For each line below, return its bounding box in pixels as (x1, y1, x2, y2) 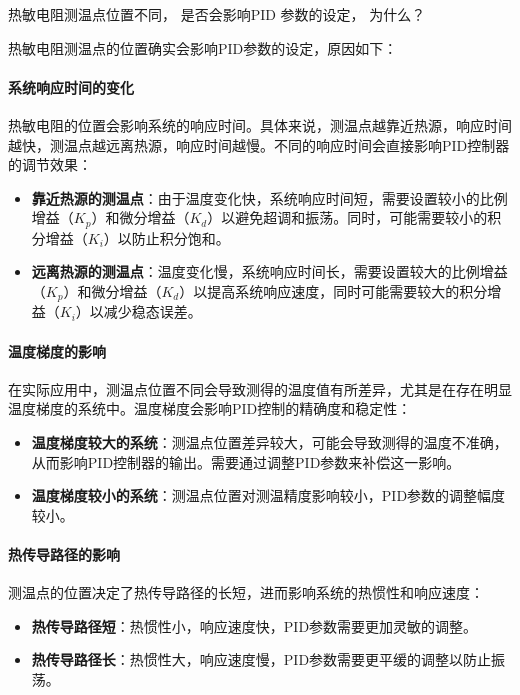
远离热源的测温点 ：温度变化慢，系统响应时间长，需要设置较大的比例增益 (31, 261, 508, 282)
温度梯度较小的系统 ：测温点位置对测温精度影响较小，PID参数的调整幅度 (31, 485, 506, 506)
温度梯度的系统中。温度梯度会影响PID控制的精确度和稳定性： (8, 398, 412, 419)
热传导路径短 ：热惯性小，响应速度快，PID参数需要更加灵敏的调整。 (31, 615, 478, 636)
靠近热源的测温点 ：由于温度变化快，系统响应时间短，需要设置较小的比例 (31, 187, 508, 208)
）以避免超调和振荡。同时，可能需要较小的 (207, 207, 488, 228)
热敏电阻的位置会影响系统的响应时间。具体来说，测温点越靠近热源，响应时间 (8, 114, 512, 135)
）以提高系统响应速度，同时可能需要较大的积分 (179, 281, 488, 301)
